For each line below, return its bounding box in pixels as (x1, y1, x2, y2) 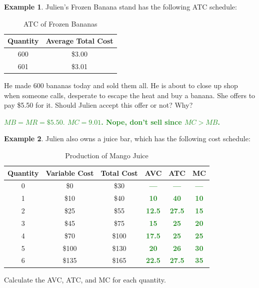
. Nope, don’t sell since (101, 116, 182, 127)
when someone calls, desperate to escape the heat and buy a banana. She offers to (4, 90, 255, 100)
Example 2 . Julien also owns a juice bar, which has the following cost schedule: (4, 133, 250, 144)
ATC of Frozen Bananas (23, 18, 97, 29)
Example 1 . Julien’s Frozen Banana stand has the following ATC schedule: (4, 2, 237, 12)
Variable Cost (45, 167, 94, 178)
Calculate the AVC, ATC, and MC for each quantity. (4, 274, 166, 284)
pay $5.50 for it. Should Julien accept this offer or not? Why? (4, 100, 193, 110)
